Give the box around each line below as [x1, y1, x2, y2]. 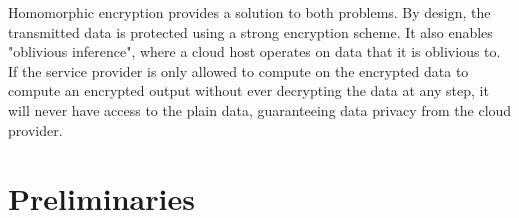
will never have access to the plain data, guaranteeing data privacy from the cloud [8, 99, 512, 120]
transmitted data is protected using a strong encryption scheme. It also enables [8, 21, 493, 42]
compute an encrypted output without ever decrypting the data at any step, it [8, 80, 489, 101]
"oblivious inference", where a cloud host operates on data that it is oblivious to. [8, 41, 501, 62]
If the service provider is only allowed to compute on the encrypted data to [8, 60, 469, 81]
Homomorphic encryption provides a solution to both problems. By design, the [8, 2, 491, 22]
